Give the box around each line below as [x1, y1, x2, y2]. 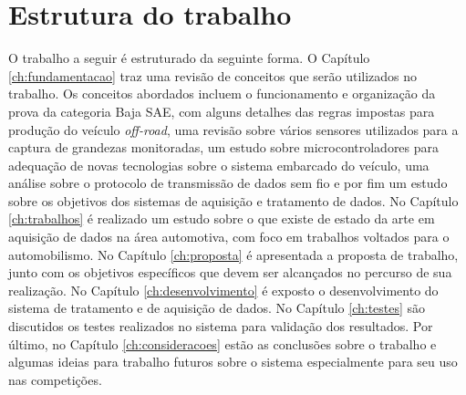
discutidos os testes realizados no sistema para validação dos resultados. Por [8, 317, 433, 336]
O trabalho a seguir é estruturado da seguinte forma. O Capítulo [8, 48, 370, 68]
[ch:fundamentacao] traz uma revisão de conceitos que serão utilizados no [8, 66, 418, 85]
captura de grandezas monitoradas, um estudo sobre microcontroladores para [8, 138, 440, 157]
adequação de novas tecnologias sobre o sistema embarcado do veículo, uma [8, 155, 430, 174]
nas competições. [8, 369, 102, 389]
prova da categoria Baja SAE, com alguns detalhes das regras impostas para [8, 101, 435, 120]
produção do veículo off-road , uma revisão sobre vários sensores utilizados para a [8, 120, 459, 139]
